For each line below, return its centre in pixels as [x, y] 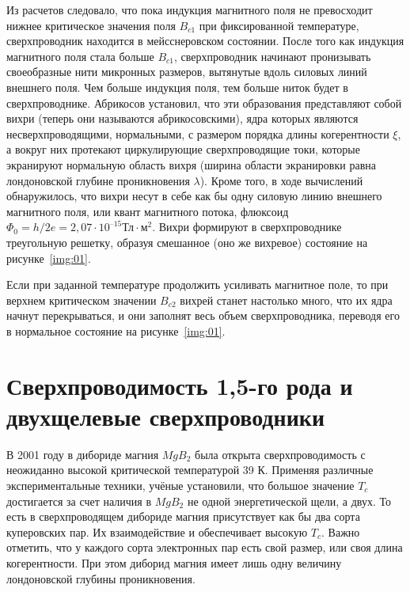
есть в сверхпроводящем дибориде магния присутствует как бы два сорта [183, 516]
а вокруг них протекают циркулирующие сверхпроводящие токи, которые [183, 149]
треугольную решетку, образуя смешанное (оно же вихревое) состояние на [187, 242]
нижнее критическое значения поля [91, 25]
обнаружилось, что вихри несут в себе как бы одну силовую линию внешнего [194, 196]
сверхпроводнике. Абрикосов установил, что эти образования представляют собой [204, 102]
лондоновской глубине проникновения [98, 180]
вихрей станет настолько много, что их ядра [286, 300]
